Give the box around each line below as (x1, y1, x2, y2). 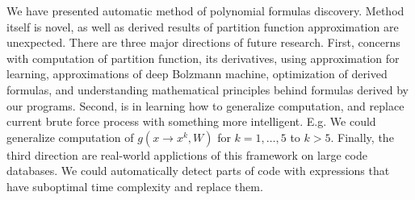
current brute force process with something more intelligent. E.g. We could (6, 113, 376, 130)
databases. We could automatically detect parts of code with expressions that (6, 162, 390, 179)
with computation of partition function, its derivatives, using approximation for (6, 49, 400, 66)
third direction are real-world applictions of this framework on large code (6, 146, 367, 163)
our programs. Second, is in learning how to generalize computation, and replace (6, 97, 405, 114)
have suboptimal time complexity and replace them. (6, 177, 263, 194)
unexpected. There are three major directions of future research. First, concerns (6, 34, 400, 51)
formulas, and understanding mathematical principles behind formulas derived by (6, 81, 409, 98)
